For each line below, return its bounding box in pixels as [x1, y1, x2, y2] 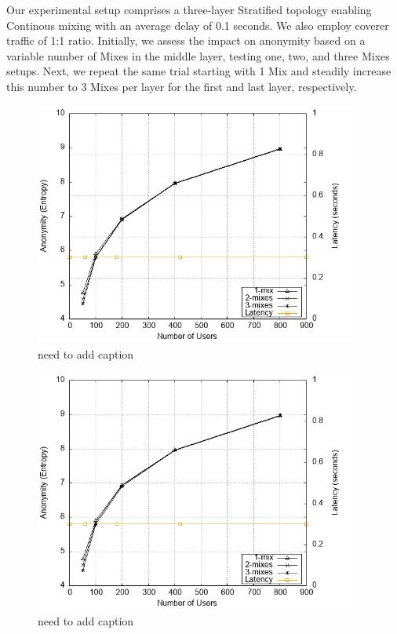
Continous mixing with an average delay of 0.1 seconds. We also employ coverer [6, 16, 389, 33]
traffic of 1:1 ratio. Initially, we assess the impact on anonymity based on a [6, 32, 366, 49]
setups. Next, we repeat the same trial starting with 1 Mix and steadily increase [6, 63, 392, 79]
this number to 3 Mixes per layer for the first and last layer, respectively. [6, 78, 357, 94]
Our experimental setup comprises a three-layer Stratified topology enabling [6, 2, 372, 17]
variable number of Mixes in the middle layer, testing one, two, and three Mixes [6, 47, 390, 64]
